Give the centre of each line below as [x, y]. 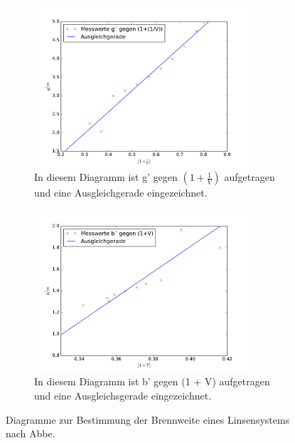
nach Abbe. [31, 433]
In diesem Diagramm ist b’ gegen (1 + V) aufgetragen [152, 381]
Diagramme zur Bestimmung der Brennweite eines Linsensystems [148, 419]
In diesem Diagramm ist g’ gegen [106, 177]
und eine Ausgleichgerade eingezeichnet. [121, 193]
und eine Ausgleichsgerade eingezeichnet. [123, 395]
